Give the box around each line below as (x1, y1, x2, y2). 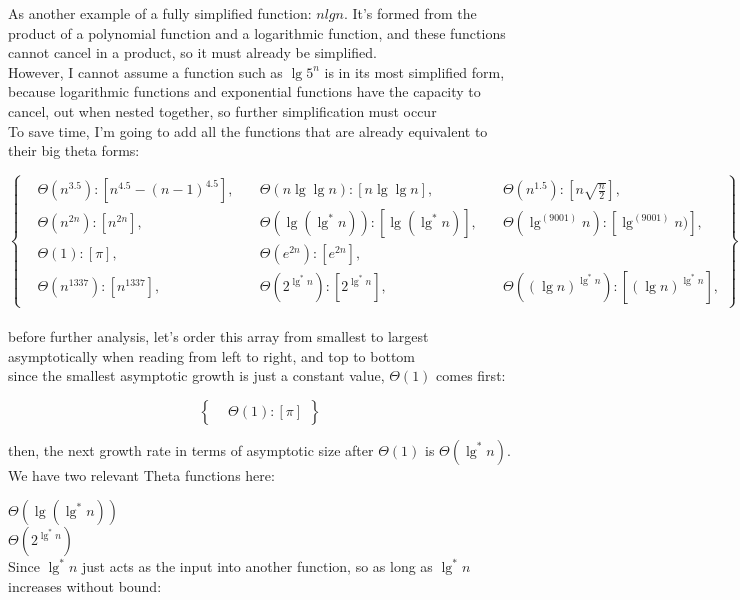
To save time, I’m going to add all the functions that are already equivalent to (8, 120, 488, 141)
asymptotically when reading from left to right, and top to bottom (8, 345, 416, 366)
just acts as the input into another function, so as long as (81, 556, 433, 577)
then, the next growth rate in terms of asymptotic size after (8, 439, 374, 460)
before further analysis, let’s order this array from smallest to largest (8, 325, 429, 346)
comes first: (436, 365, 506, 386)
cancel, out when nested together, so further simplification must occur (8, 100, 437, 121)
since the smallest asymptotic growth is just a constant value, (8, 365, 385, 386)
